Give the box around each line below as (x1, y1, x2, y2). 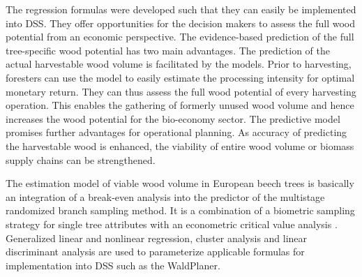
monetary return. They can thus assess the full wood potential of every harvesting (6, 84, 356, 98)
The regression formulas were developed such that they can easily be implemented (6, 2, 356, 16)
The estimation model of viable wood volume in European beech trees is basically (6, 176, 354, 190)
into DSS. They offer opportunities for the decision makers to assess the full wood (6, 15, 355, 30)
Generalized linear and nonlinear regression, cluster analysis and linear (6, 230, 308, 245)
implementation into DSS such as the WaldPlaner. (6, 257, 220, 272)
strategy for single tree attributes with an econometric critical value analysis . (6, 216, 338, 231)
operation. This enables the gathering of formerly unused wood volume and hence (6, 98, 354, 112)
